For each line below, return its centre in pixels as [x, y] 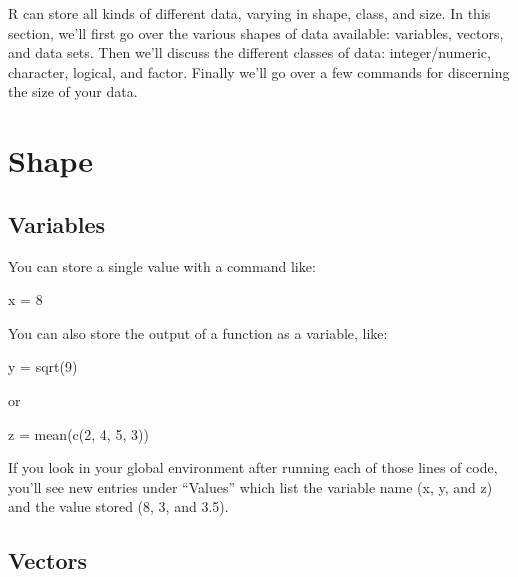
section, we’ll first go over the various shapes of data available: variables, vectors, [256, 32]
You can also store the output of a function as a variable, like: [198, 332]
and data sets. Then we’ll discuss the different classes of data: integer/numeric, [249, 52]
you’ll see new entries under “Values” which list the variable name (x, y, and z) [250, 486]
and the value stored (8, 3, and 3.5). [118, 506]
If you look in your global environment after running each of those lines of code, [253, 467]
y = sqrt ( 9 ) [43, 366]
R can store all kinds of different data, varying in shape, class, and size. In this [249, 13]
